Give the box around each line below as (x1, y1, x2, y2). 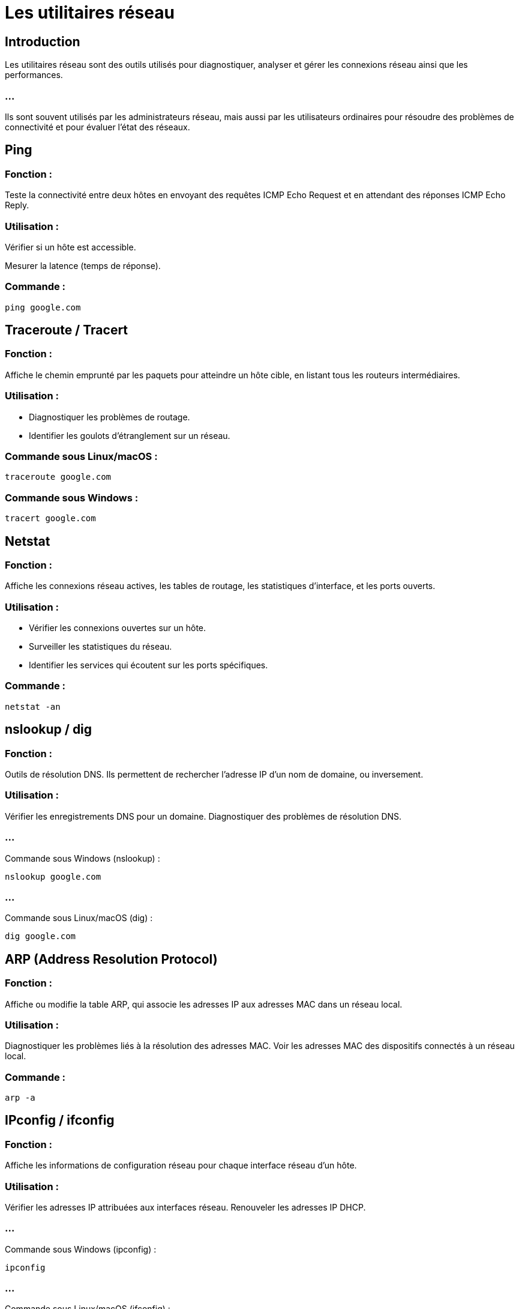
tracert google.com (5, 513, 96, 524)
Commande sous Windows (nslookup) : (5, 853, 160, 863)
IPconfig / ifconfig (5, 1113, 115, 1128)
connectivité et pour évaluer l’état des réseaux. (5, 121, 190, 132)
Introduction (5, 34, 80, 49)
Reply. (5, 200, 29, 211)
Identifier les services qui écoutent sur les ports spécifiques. (29, 660, 268, 671)
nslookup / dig (5, 722, 92, 737)
